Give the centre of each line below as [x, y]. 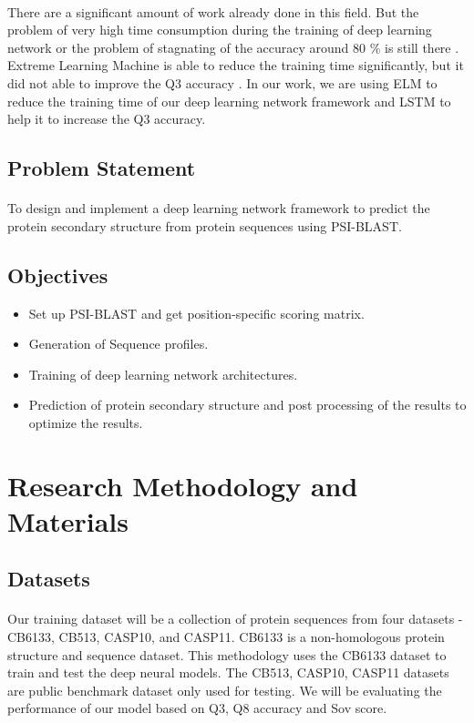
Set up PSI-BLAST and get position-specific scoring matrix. [196, 313]
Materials [68, 520]
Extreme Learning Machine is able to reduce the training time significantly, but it [236, 65]
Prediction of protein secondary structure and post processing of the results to [247, 405]
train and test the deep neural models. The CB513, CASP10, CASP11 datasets [228, 672]
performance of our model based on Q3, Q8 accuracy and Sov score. [197, 708]
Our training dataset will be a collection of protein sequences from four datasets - [235, 619]
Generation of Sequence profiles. [118, 344]
